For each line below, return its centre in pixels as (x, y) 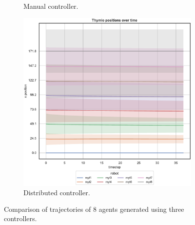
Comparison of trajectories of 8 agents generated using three (94, 209)
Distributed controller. (57, 193)
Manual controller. (51, 6)
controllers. (20, 218)
